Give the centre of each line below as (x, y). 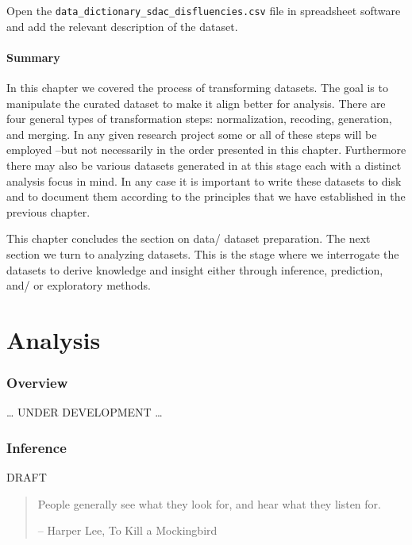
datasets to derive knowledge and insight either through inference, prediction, (195, 269)
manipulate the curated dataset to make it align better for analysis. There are (196, 103)
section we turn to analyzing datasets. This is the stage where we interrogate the (203, 253)
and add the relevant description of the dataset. (122, 26)
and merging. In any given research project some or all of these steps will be (192, 134)
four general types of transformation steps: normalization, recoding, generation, (199, 119)
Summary (33, 57)
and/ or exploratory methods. (79, 285)
